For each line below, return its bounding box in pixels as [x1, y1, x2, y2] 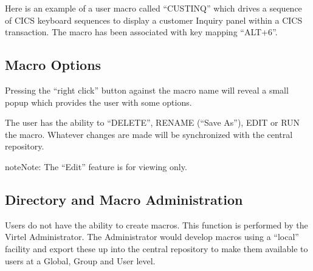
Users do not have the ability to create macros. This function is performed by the [5, 218, 308, 231]
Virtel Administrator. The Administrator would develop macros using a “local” [5, 230, 299, 243]
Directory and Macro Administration [5, 190, 243, 208]
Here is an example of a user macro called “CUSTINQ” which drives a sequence [5, 2, 302, 14]
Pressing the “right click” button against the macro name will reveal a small [5, 83, 289, 96]
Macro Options [5, 55, 101, 74]
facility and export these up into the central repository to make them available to [5, 242, 308, 255]
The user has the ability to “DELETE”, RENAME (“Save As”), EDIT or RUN [5, 116, 300, 129]
